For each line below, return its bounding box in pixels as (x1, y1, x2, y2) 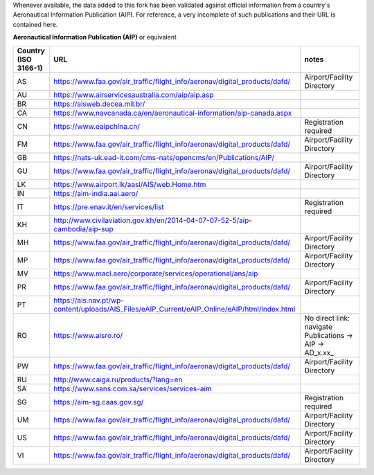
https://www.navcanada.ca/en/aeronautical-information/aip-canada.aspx (53, 108, 292, 118)
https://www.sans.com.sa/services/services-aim (53, 384, 213, 393)
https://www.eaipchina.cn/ (53, 121, 140, 131)
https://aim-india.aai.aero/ (53, 188, 139, 198)
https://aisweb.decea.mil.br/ (53, 99, 145, 109)
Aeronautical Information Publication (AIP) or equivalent (12, 33, 177, 42)
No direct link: (304, 313, 350, 323)
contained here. (12, 20, 58, 28)
